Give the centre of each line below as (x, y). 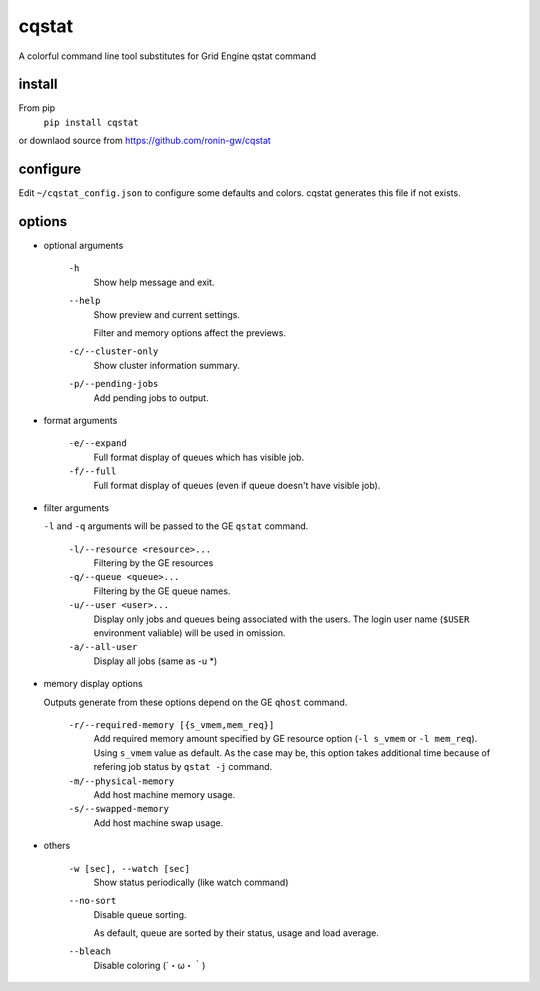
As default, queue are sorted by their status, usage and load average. (236, 933)
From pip (37, 108)
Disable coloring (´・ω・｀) (149, 965)
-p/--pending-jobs (113, 384)
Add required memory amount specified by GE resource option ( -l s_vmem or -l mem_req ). (285, 739)
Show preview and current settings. (166, 314)
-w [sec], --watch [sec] (129, 868)
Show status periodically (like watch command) (191, 882)
